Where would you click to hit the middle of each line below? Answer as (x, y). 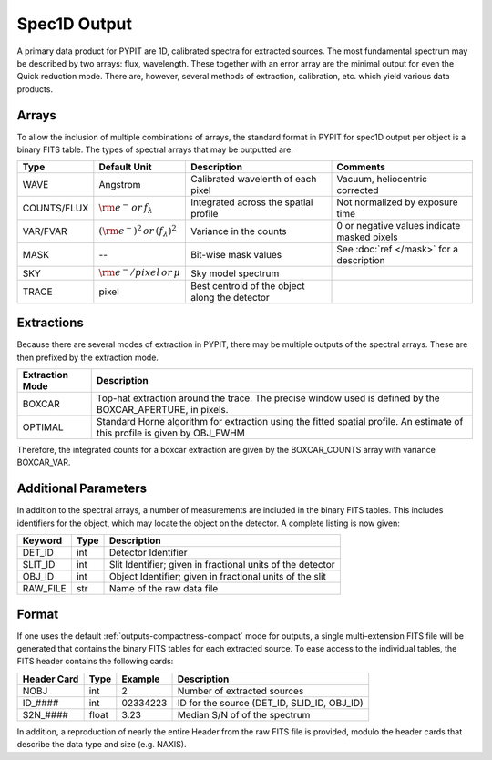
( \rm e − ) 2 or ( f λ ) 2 (138, 231)
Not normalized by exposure (398, 202)
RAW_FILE (45, 589)
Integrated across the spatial (251, 202)
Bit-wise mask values (236, 255)
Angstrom (120, 185)
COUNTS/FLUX (56, 208)
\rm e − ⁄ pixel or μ (140, 272)
